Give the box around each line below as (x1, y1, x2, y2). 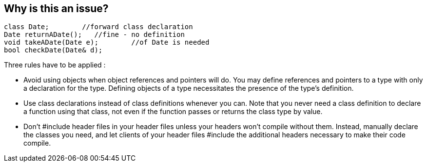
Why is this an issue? (4, 2, 109, 15)
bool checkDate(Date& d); (4, 46, 103, 54)
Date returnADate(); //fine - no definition (4, 31, 185, 39)
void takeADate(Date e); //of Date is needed (4, 38, 210, 47)
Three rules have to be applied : (4, 61, 106, 69)
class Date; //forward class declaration (4, 23, 193, 31)
